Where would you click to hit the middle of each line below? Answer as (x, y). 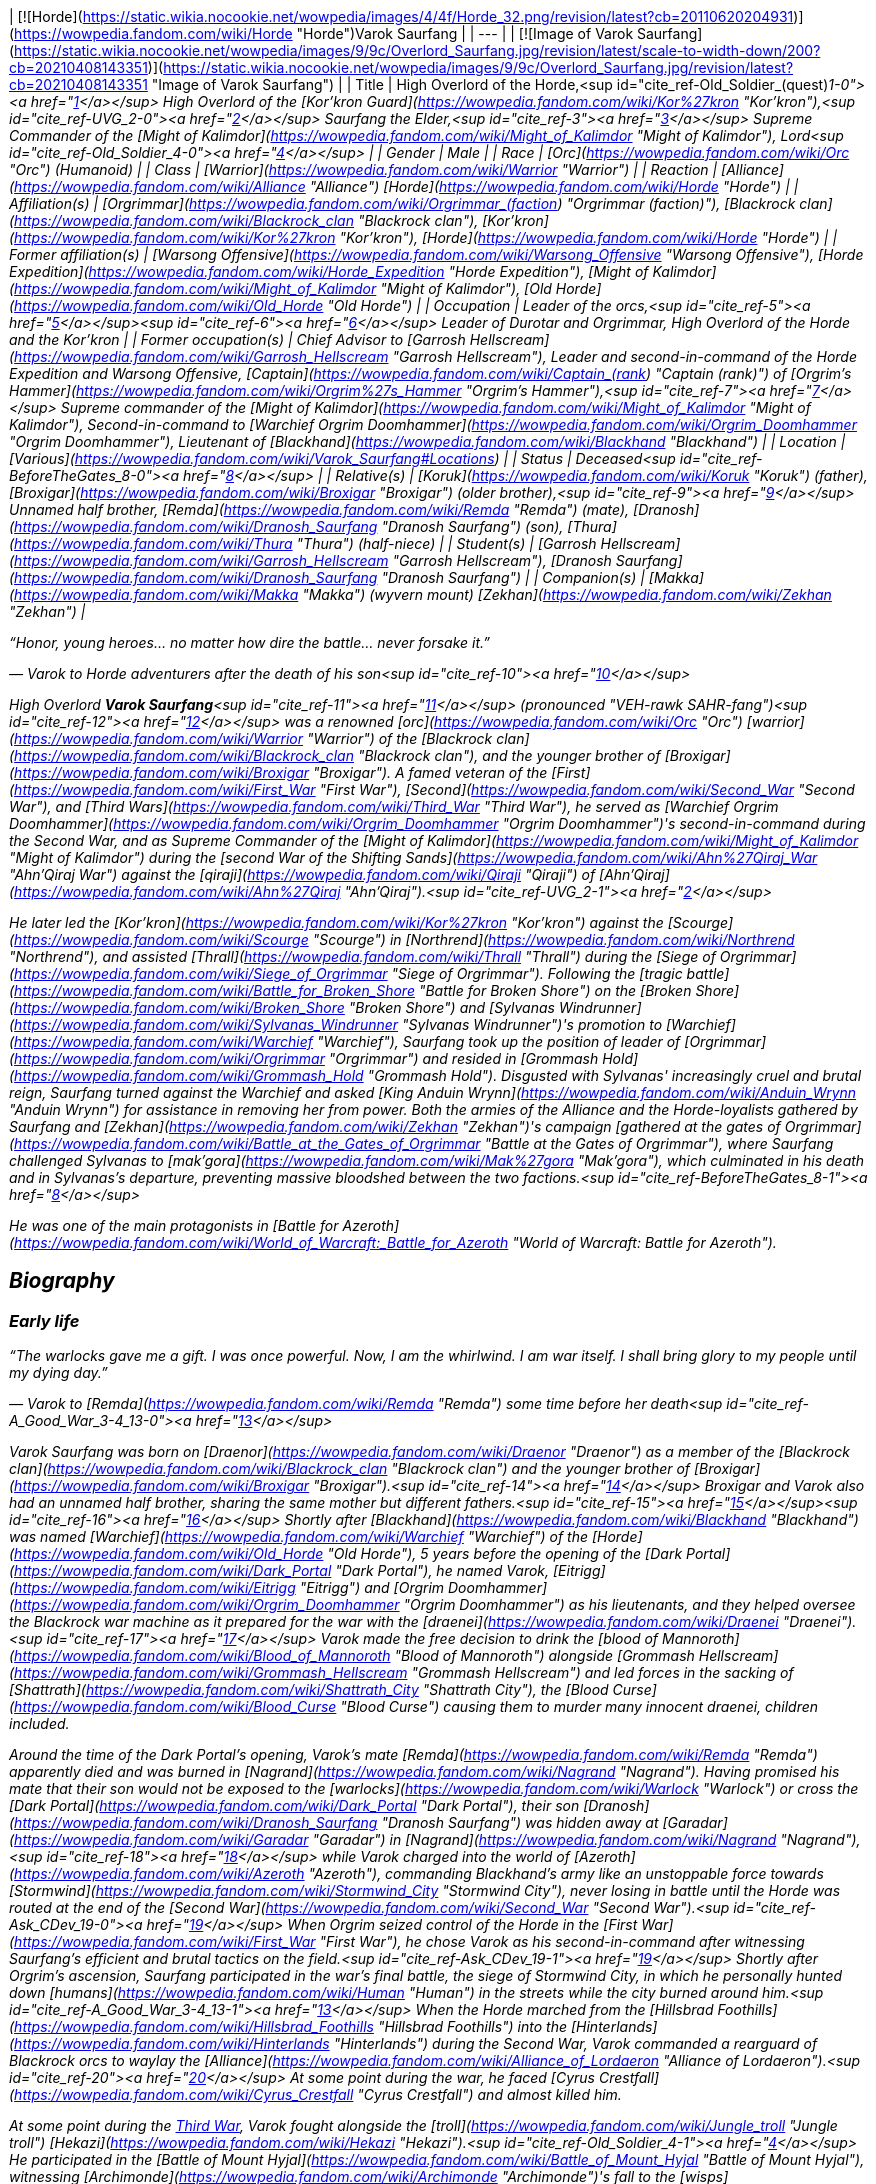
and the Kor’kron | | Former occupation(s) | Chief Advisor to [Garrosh (237, 339)
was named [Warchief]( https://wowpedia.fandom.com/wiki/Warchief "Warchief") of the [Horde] (326, 1537)
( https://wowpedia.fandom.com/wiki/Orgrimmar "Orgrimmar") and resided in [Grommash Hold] (324, 1058)
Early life (44, 1320)
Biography (62, 1281)
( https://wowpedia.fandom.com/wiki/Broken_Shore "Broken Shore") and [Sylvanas (282, 1007)
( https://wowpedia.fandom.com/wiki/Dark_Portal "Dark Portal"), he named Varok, (279, 1571)
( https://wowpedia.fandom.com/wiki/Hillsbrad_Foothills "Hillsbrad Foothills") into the (288, 2027)
